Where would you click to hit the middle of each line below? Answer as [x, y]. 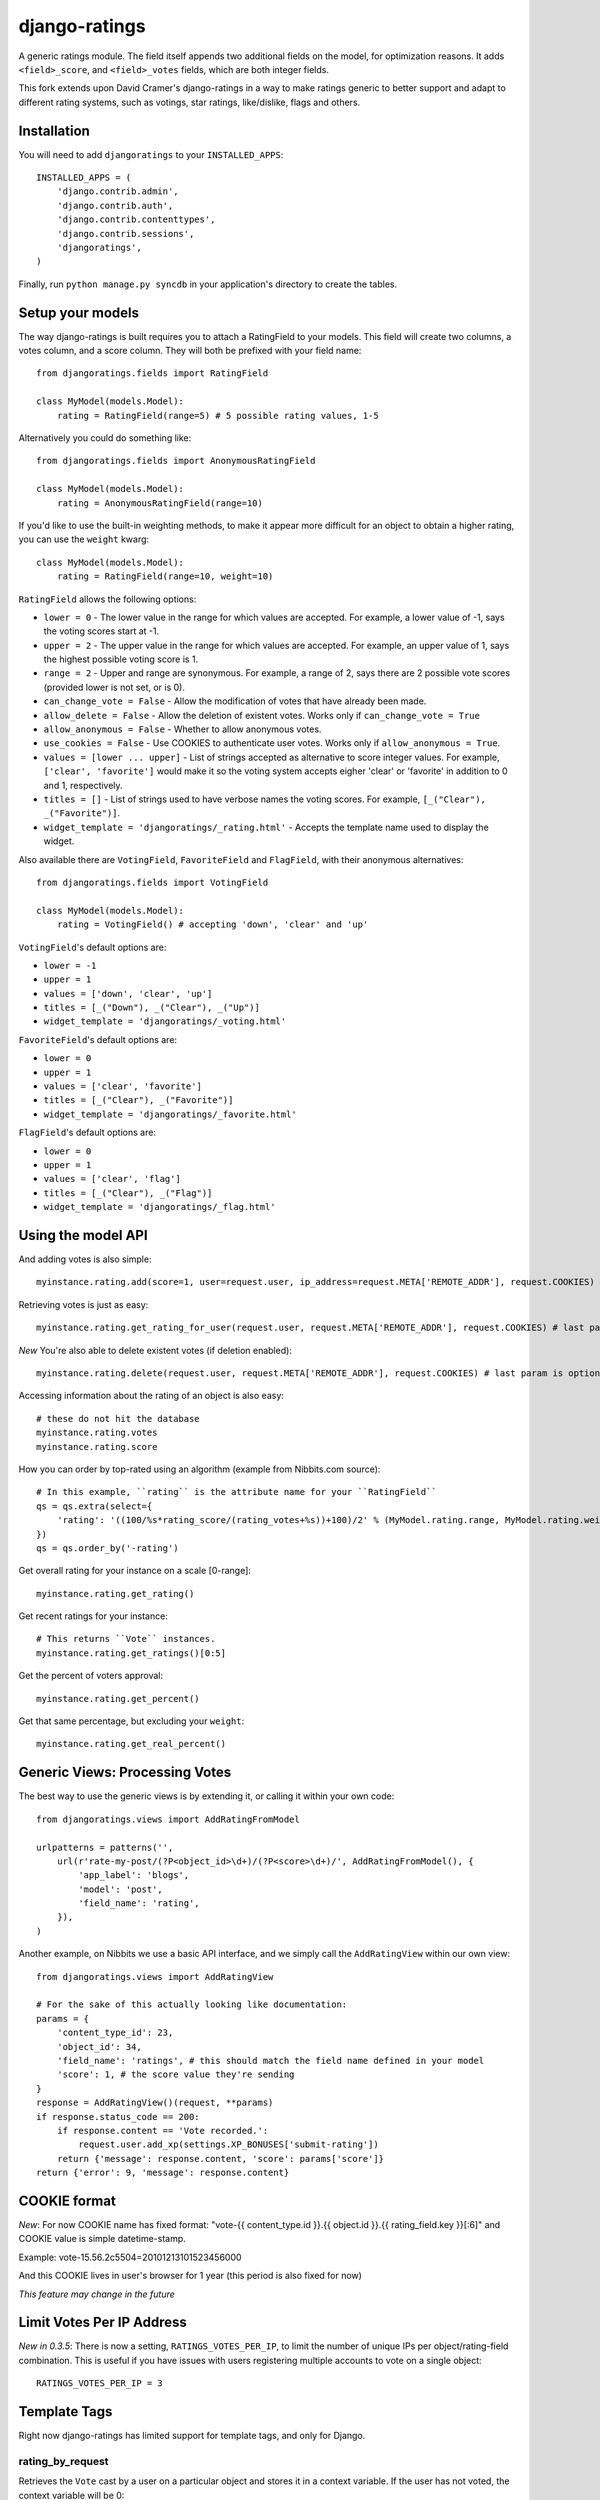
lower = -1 [70, 965]
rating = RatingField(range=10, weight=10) [165, 576]
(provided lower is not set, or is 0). [114, 687]
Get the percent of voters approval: [91, 1676]
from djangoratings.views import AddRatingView [155, 1976]
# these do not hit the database [118, 1418]
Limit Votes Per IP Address [102, 2322]
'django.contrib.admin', [117, 191]
